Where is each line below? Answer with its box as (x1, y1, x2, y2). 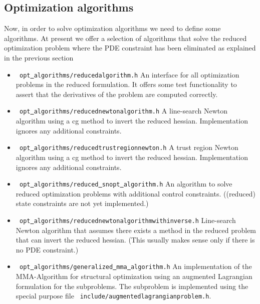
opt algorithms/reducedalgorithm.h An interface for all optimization (19, 69, 239, 79)
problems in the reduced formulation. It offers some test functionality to (16, 79, 237, 89)
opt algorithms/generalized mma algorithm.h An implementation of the (19, 261, 252, 271)
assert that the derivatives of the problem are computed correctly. (16, 88, 218, 99)
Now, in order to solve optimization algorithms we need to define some (4, 23, 221, 33)
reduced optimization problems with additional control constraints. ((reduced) (16, 188, 255, 198)
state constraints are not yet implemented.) (16, 198, 149, 208)
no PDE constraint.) (16, 244, 79, 254)
